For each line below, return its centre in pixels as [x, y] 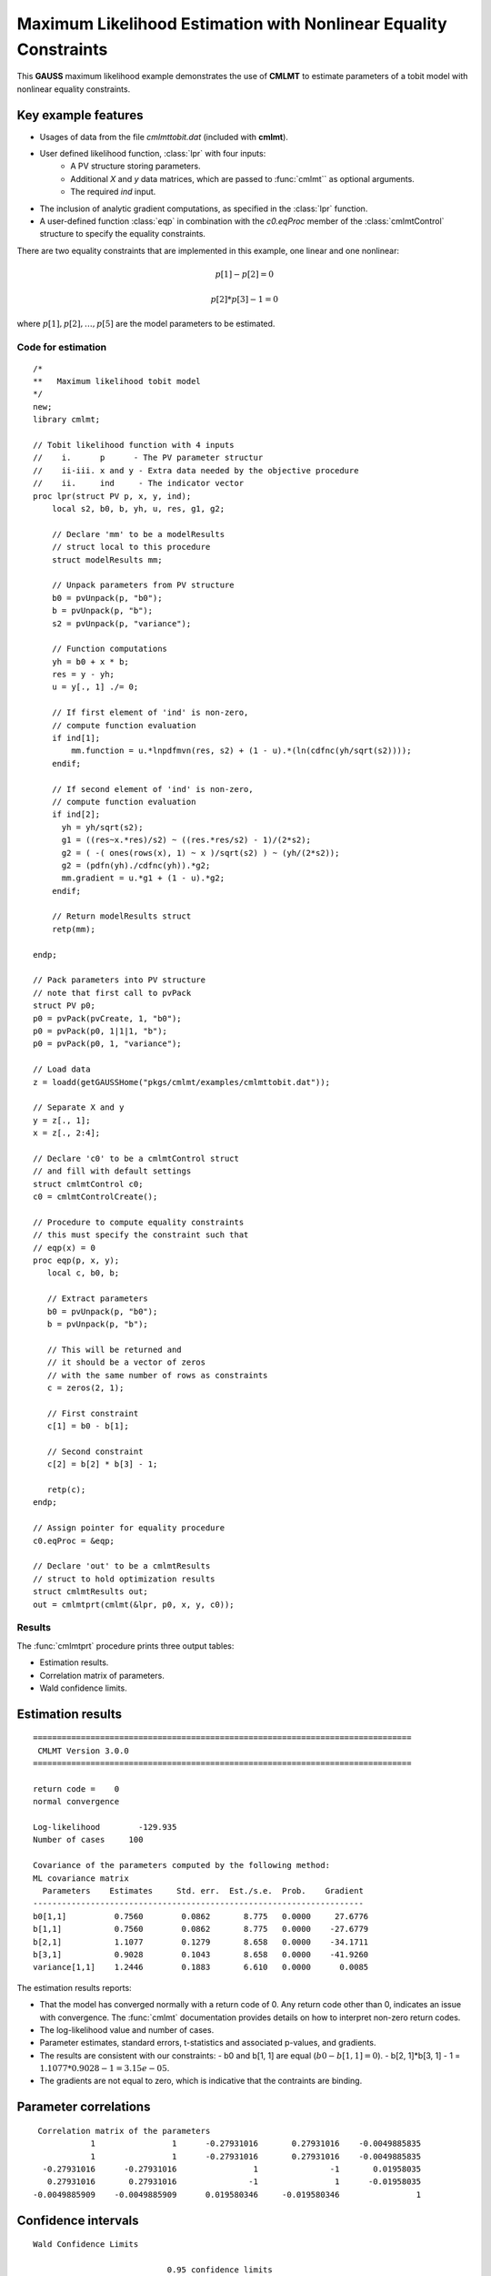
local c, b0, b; [83, 1273]
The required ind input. [113, 192]
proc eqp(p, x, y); [76, 1260]
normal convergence [76, 1802]
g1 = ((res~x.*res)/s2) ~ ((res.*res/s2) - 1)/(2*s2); [186, 840]
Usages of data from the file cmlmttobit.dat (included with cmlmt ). [164, 137]
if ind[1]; [76, 738]
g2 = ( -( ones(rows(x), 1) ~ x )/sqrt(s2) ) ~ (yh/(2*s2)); [200, 853]
